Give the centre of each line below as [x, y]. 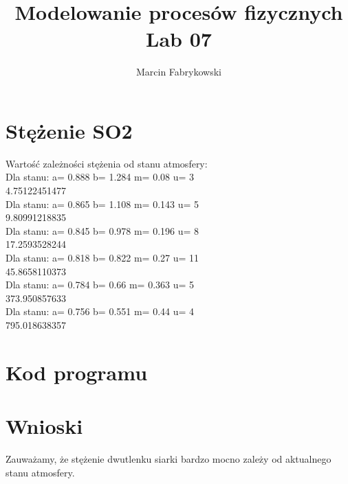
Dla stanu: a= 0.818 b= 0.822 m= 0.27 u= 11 [102, 257]
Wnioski [44, 426]
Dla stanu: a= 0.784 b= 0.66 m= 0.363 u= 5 [100, 285]
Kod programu [77, 372]
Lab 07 [179, 39]
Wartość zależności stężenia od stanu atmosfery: [107, 163]
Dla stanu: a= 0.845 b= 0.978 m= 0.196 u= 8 [102, 230]
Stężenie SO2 [69, 130]
